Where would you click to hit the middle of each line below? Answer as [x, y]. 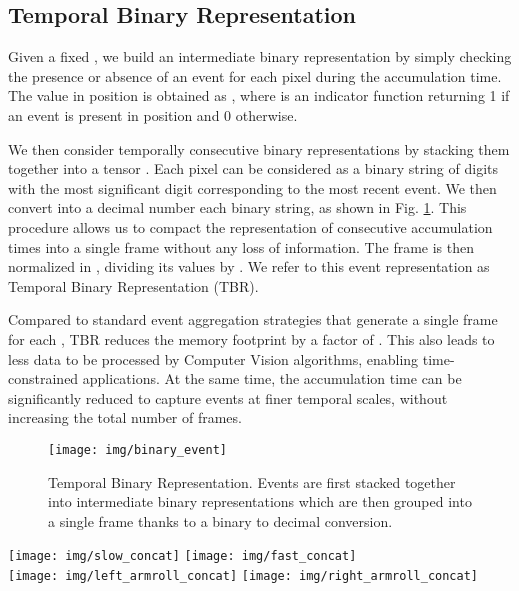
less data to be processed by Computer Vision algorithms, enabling [213, 358]
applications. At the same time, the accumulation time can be [272, 378]
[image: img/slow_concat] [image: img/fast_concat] [182, 556]
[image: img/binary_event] [137, 449]
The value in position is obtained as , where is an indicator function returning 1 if [259, 95]
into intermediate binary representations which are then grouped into [260, 501]
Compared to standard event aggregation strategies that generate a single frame [253, 319]
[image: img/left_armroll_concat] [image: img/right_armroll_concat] [243, 575]
